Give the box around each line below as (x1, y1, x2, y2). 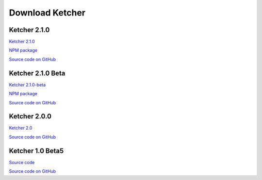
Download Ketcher (9, 7, 86, 18)
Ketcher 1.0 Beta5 (9, 147, 64, 155)
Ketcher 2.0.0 (9, 112, 52, 121)
